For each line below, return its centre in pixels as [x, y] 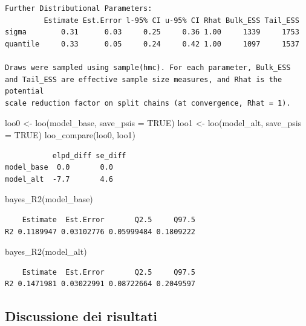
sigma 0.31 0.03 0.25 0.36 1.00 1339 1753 [152, 32]
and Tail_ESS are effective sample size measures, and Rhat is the [144, 79]
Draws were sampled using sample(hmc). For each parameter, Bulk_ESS [148, 67]
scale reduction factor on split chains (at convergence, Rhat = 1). [148, 103]
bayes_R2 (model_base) [49, 199]
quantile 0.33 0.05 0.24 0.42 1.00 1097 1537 [152, 44]
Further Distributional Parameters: [79, 8]
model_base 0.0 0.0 [59, 168]
